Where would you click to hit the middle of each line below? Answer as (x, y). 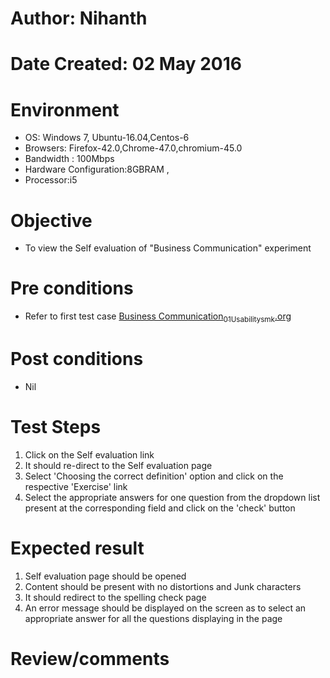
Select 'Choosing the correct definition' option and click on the (154, 476)
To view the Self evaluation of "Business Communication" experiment (168, 248)
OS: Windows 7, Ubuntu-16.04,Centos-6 (107, 138)
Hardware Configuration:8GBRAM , (97, 169)
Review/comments (90, 658)
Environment (65, 109)
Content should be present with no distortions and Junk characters (163, 586)
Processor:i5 (51, 180)
